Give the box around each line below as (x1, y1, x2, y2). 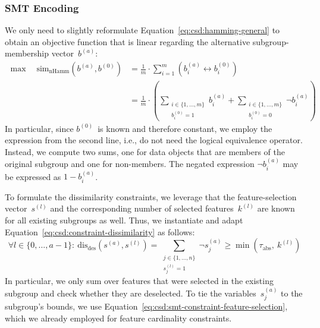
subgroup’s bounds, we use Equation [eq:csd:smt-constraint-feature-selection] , (5, 300, 288, 313)
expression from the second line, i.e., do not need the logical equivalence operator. (5, 134, 303, 146)
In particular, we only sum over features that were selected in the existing (5, 275, 274, 287)
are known (257, 202, 295, 215)
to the (281, 286, 303, 299)
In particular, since (5, 122, 74, 134)
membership (5, 47, 49, 59)
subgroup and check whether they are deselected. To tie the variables (5, 286, 256, 299)
